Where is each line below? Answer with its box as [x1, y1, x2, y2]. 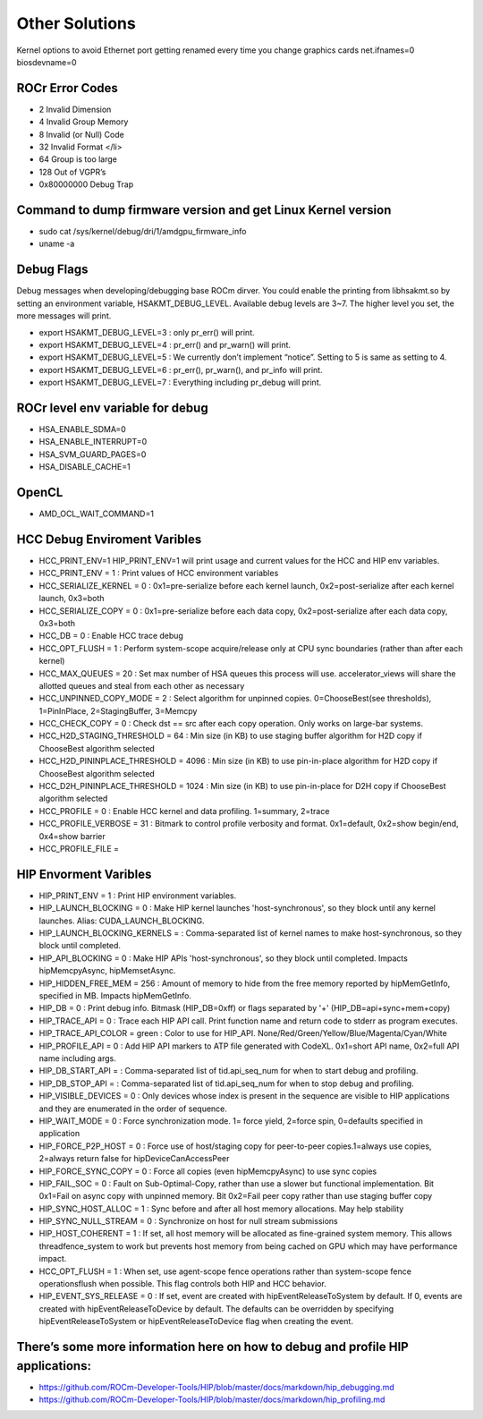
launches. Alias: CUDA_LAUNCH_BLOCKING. [38, 915, 205, 926]
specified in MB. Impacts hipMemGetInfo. [38, 990, 192, 1001]
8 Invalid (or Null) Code [38, 129, 124, 140]
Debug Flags [16, 262, 89, 277]
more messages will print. [16, 310, 112, 321]
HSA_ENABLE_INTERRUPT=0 [38, 437, 148, 447]
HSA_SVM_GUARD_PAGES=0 [38, 448, 147, 460]
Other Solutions [16, 13, 136, 33]
